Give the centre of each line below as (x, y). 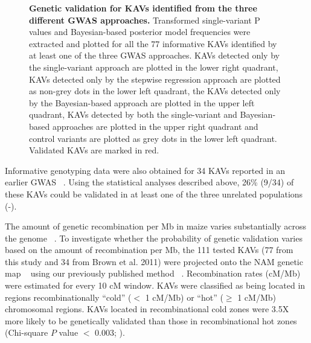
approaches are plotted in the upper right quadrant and (155, 126)
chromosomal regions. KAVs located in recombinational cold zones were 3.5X (147, 309)
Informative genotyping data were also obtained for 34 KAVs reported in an (145, 170)
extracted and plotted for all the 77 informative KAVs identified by (153, 43)
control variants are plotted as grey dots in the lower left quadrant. (153, 138)
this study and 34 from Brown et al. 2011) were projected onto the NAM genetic (154, 261)
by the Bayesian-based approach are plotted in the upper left (142, 102)
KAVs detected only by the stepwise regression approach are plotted (155, 79)
